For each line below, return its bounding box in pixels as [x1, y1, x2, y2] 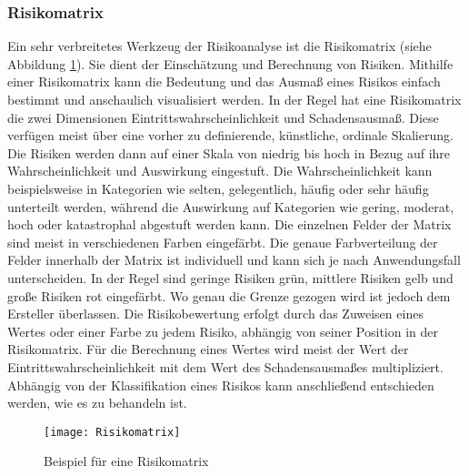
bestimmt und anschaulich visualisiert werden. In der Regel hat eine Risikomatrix [7, 90, 462, 108]
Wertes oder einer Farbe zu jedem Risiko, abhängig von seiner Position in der [7, 321, 439, 340]
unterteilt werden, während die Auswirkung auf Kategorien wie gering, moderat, [7, 197, 454, 216]
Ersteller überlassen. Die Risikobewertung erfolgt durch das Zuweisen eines [7, 304, 424, 323]
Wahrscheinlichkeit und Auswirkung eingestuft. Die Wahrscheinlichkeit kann [7, 161, 433, 180]
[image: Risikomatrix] [44, 425, 181, 439]
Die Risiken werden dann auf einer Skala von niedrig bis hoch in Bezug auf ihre [7, 143, 451, 162]
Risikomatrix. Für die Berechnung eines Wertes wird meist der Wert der [7, 339, 409, 359]
